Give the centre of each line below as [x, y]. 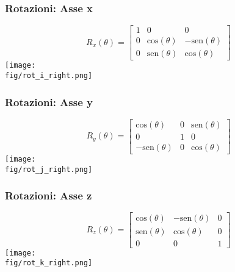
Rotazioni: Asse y [49, 102]
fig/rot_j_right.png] [49, 169]
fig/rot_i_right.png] [49, 75]
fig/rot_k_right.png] [49, 263]
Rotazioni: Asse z [49, 195]
